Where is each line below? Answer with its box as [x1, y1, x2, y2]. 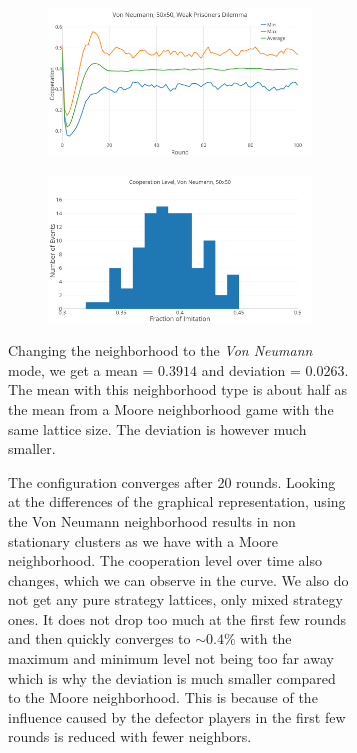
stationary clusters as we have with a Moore [8, 530, 278, 551]
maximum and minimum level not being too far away [8, 648, 334, 669]
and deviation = [201, 359, 301, 380]
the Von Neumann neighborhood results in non [8, 510, 296, 531]
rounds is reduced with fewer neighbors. [8, 726, 252, 747]
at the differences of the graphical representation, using [8, 491, 346, 512]
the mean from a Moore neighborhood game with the [8, 398, 334, 419]
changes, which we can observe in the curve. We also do [8, 569, 349, 590]
